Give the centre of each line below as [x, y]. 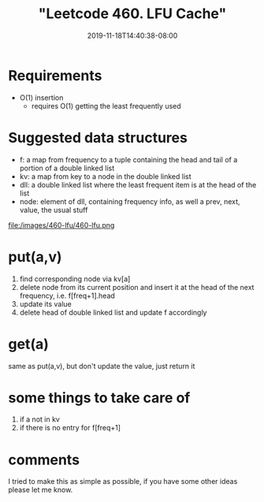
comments [44, 460]
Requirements [55, 75]
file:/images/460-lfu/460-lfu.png [61, 225]
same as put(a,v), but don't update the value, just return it [102, 366]
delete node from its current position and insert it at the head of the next [137, 287]
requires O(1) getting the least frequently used [106, 106]
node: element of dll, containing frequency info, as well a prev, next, [130, 201]
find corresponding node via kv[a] [75, 279]
